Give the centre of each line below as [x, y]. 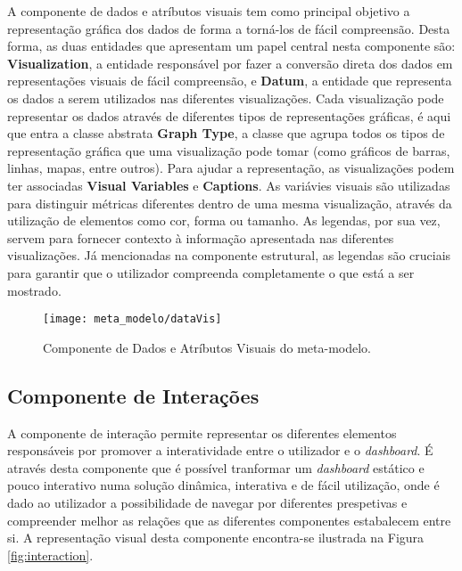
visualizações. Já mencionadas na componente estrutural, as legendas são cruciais [229, 255]
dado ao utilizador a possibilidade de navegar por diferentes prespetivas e [207, 502]
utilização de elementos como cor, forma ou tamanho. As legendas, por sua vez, [224, 220]
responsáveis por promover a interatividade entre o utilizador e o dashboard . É [220, 450]
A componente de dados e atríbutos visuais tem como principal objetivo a [209, 11]
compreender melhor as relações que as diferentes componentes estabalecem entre [229, 520]
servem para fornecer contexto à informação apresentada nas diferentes [201, 237]
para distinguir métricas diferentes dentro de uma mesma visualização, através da [230, 203]
